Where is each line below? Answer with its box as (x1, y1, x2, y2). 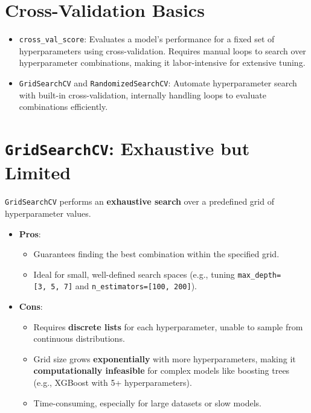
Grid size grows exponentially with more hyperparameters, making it (33, 352, 296, 365)
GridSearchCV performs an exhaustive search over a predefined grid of (5, 195, 274, 208)
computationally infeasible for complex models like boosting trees (33, 364, 290, 377)
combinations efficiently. (19, 100, 108, 113)
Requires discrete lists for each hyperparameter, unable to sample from (33, 320, 303, 333)
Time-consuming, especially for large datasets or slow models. (33, 396, 261, 409)
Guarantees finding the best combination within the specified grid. (33, 248, 280, 260)
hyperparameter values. (5, 206, 91, 219)
